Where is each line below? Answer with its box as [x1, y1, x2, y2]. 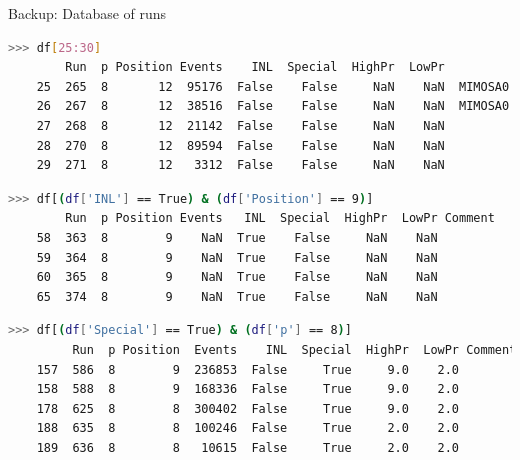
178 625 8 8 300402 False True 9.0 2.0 [36, 401, 460, 416]
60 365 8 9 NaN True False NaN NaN [36, 270, 438, 285]
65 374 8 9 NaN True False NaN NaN [36, 289, 438, 304]
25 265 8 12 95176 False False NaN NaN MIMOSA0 [36, 79, 510, 94]
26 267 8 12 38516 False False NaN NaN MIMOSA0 [36, 99, 510, 114]
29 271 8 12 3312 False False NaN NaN [36, 158, 445, 173]
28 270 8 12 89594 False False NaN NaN [36, 138, 445, 153]
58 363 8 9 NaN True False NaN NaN [36, 230, 438, 245]
